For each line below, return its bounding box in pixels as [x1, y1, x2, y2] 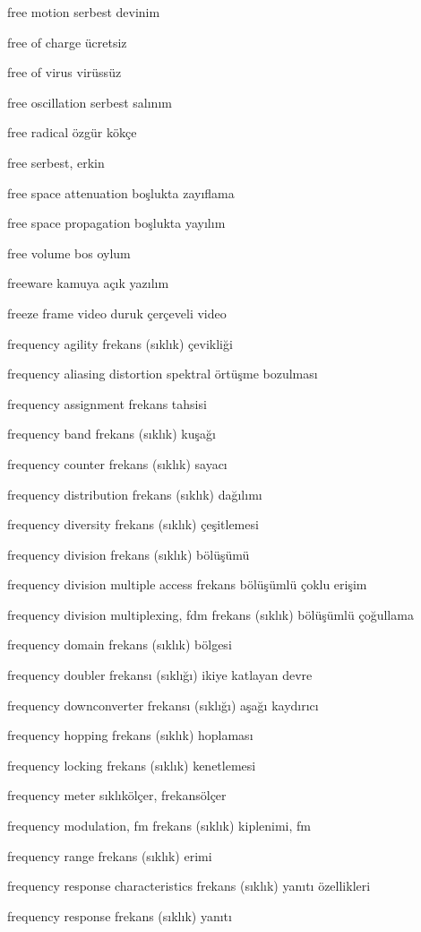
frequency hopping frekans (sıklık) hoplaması [7, 726, 253, 745]
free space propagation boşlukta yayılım [7, 213, 226, 232]
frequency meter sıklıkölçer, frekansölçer [7, 786, 227, 805]
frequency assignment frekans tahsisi [7, 394, 207, 413]
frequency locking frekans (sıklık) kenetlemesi [7, 755, 256, 774]
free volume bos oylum [7, 243, 131, 262]
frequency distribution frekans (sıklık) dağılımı [7, 484, 262, 503]
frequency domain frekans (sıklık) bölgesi [7, 635, 232, 654]
